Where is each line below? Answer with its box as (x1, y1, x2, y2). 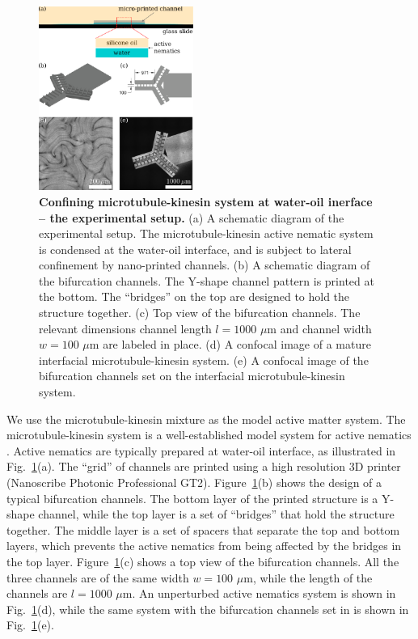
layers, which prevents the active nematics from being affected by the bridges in (6, 537, 402, 554)
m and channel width (267, 319, 372, 336)
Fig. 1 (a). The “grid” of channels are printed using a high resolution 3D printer (6, 458, 401, 475)
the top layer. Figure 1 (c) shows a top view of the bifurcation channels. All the (6, 552, 399, 569)
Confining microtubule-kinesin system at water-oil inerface (39, 193, 373, 209)
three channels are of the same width (6, 569, 189, 586)
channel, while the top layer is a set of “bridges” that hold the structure (38, 506, 395, 523)
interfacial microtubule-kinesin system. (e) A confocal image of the (39, 351, 369, 368)
